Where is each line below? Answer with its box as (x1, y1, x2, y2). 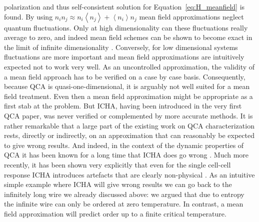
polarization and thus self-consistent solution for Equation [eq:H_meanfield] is (4, 1, 245, 11)
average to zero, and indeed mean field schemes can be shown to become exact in (4, 32, 252, 42)
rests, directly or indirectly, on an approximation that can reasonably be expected (4, 130, 255, 140)
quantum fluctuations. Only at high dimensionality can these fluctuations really (4, 22, 248, 32)
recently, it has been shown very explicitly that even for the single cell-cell (4, 159, 231, 169)
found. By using (4, 11, 53, 21)
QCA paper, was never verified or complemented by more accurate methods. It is (4, 110, 253, 120)
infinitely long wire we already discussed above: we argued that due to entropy (4, 188, 244, 199)
